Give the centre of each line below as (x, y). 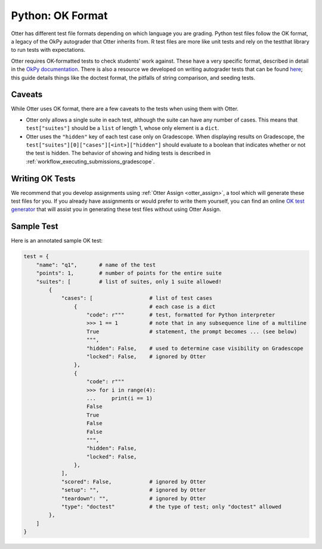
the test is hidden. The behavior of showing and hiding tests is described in (118, 153)
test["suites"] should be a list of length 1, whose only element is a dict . (123, 128)
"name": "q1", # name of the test (96, 265)
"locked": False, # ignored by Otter (146, 357)
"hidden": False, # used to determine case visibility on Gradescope (195, 348)
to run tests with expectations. (48, 50)
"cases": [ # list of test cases (137, 298)
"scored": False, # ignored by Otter (134, 482)
